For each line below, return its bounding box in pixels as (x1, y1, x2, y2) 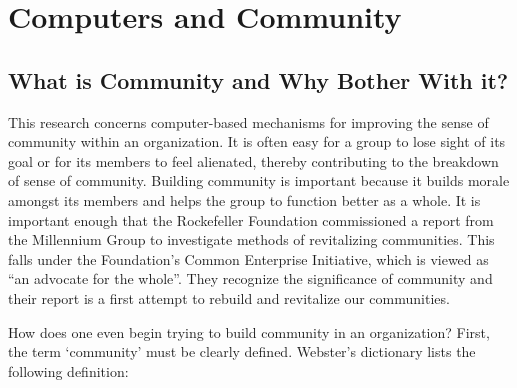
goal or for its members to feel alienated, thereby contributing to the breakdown (8, 150, 499, 171)
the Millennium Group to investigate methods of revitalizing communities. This (8, 229, 495, 250)
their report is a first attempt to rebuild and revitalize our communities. (8, 287, 450, 308)
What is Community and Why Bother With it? (8, 64, 509, 95)
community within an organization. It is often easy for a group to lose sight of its (8, 131, 506, 152)
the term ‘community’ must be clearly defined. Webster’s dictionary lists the (8, 341, 476, 362)
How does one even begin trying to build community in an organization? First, (8, 321, 490, 342)
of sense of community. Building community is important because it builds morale (8, 170, 510, 191)
